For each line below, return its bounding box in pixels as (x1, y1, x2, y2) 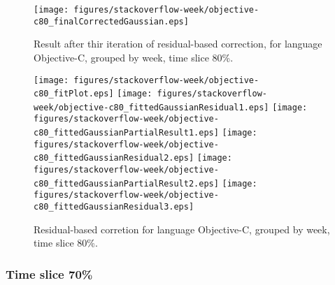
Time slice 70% (6, 265, 93, 282)
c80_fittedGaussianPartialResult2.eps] (34, 178, 219, 189)
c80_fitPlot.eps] (34, 89, 114, 99)
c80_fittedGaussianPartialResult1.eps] (34, 128, 219, 138)
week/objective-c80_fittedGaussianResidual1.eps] (34, 102, 269, 112)
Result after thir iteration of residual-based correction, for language (34, 36, 322, 51)
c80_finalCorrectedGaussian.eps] (34, 16, 189, 27)
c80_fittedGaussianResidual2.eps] (34, 153, 194, 163)
